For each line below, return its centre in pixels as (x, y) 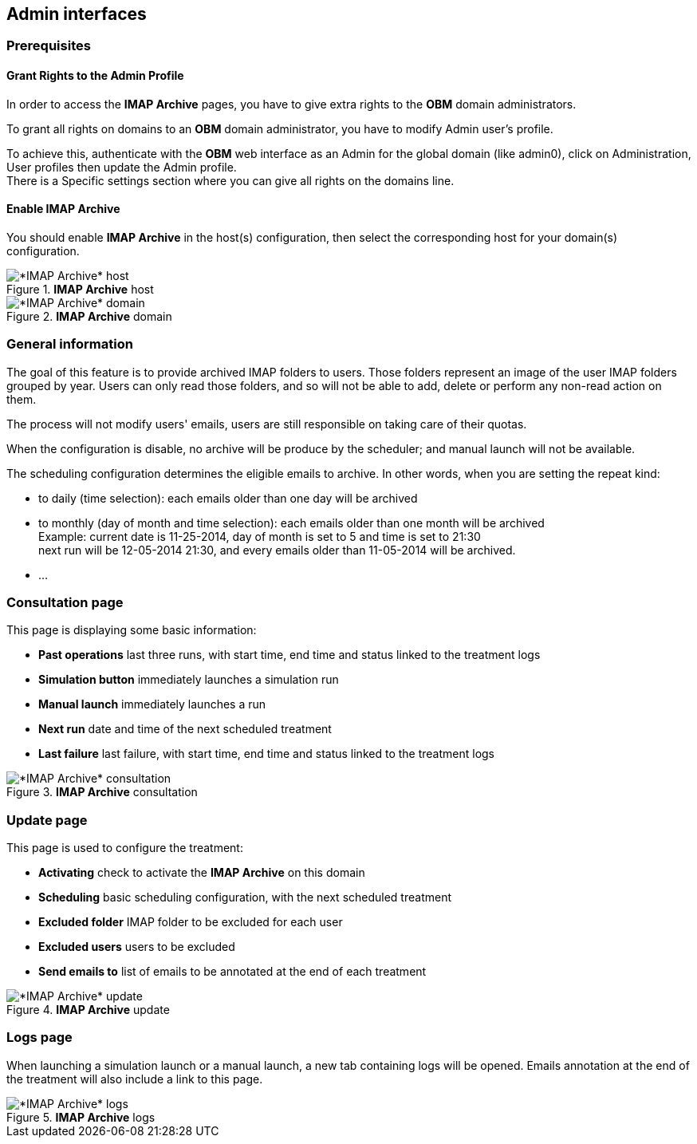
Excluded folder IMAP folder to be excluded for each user (191, 922)
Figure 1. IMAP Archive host (80, 289)
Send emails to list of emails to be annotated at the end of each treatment (232, 972)
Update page (47, 820)
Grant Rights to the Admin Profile (95, 76)
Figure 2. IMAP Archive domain (89, 316)
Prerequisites (49, 46)
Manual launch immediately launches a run (152, 704)
